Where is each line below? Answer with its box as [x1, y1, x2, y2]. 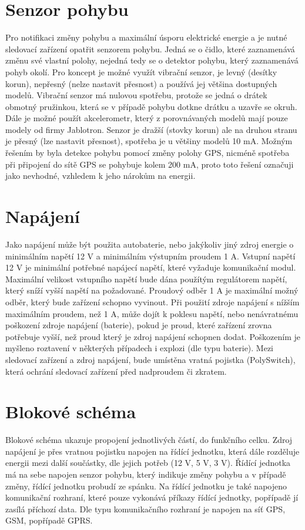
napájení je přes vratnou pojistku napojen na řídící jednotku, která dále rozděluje [5, 445, 300, 457]
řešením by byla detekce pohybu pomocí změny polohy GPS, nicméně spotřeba [5, 146, 290, 159]
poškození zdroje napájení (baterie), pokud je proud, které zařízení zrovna [5, 319, 272, 331]
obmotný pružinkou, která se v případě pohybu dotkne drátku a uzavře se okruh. [5, 100, 297, 112]
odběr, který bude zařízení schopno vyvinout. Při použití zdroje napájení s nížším [5, 295, 300, 308]
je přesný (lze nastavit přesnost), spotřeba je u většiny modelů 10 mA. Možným [5, 135, 293, 147]
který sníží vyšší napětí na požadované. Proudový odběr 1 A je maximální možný [5, 284, 299, 296]
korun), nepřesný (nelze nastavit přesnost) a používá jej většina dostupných [5, 77, 277, 89]
